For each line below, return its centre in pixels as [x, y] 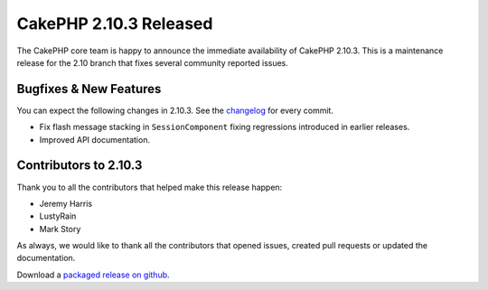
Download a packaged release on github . [94, 275]
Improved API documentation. [95, 139]
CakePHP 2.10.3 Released [115, 23]
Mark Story [60, 229]
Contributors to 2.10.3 [80, 166]
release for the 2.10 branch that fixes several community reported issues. [153, 62]
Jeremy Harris [66, 203]
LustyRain [58, 216]
